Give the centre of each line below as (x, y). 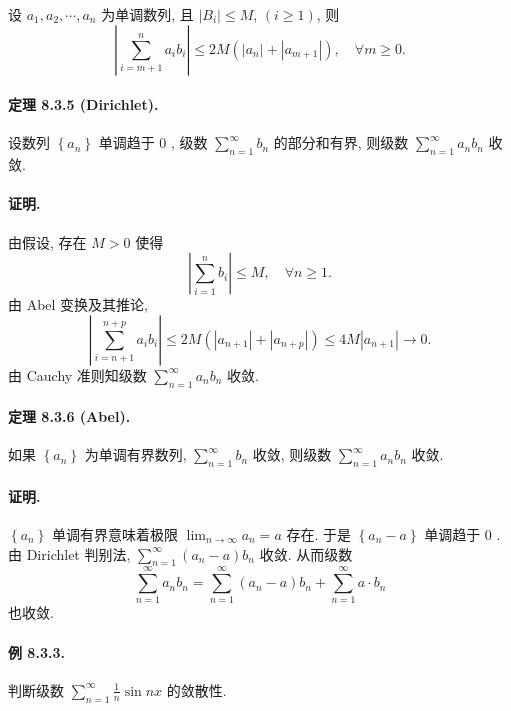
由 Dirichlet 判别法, (69, 553)
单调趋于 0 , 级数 (153, 142)
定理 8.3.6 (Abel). (69, 416)
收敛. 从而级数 (306, 553)
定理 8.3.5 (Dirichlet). (83, 104)
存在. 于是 (318, 533)
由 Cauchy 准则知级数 (77, 374)
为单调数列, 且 (147, 14)
